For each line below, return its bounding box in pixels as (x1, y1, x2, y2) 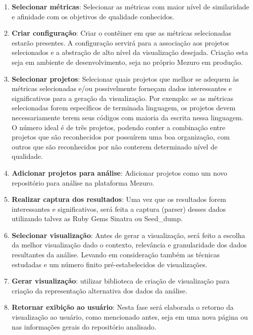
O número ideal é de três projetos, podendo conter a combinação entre (11, 122, 226, 132)
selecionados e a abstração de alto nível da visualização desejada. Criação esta (11, 47, 249, 57)
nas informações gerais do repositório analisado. (11, 321, 156, 332)
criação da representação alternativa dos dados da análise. (11, 285, 188, 295)
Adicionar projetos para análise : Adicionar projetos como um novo (11, 167, 227, 178)
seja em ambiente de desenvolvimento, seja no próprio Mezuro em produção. (11, 56, 243, 67)
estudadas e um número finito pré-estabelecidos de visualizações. (11, 259, 207, 269)
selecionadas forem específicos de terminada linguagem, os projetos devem (11, 102, 236, 113)
